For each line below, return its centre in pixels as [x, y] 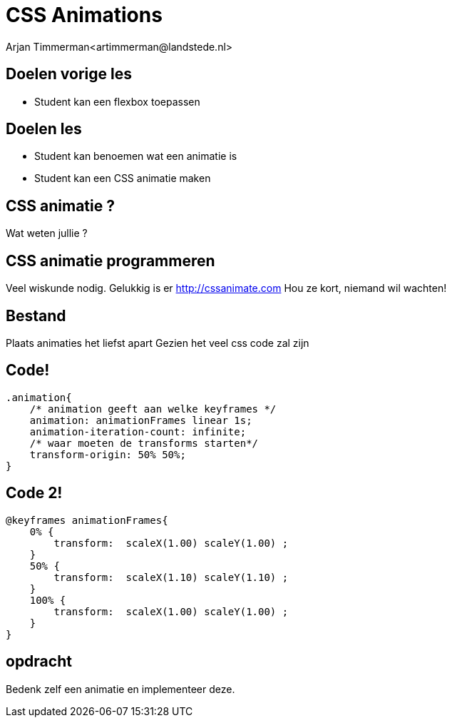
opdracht [39, 662]
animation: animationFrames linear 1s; [141, 420]
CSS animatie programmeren [111, 261]
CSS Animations [84, 15]
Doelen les [44, 129]
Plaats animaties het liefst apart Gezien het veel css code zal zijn [158, 343]
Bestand [36, 315]
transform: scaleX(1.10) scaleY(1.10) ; [171, 577]
